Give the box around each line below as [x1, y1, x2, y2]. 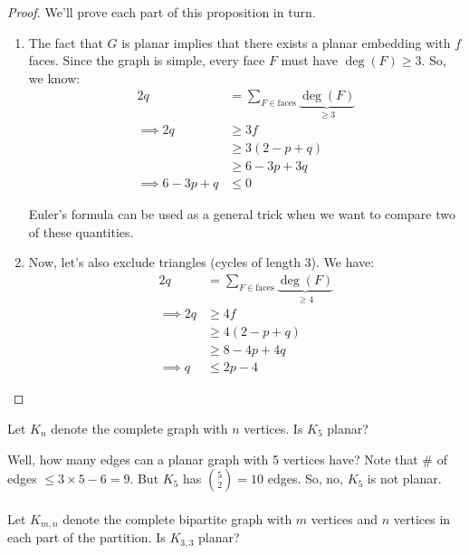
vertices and [311, 509, 378, 528]
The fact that [28, 33, 103, 52]
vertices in [393, 509, 451, 528]
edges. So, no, [267, 469, 343, 488]
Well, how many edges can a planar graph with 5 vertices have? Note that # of [7, 449, 447, 468]
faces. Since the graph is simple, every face [28, 51, 265, 70]
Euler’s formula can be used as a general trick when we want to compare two [28, 204, 455, 223]
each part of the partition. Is [7, 528, 166, 547]
